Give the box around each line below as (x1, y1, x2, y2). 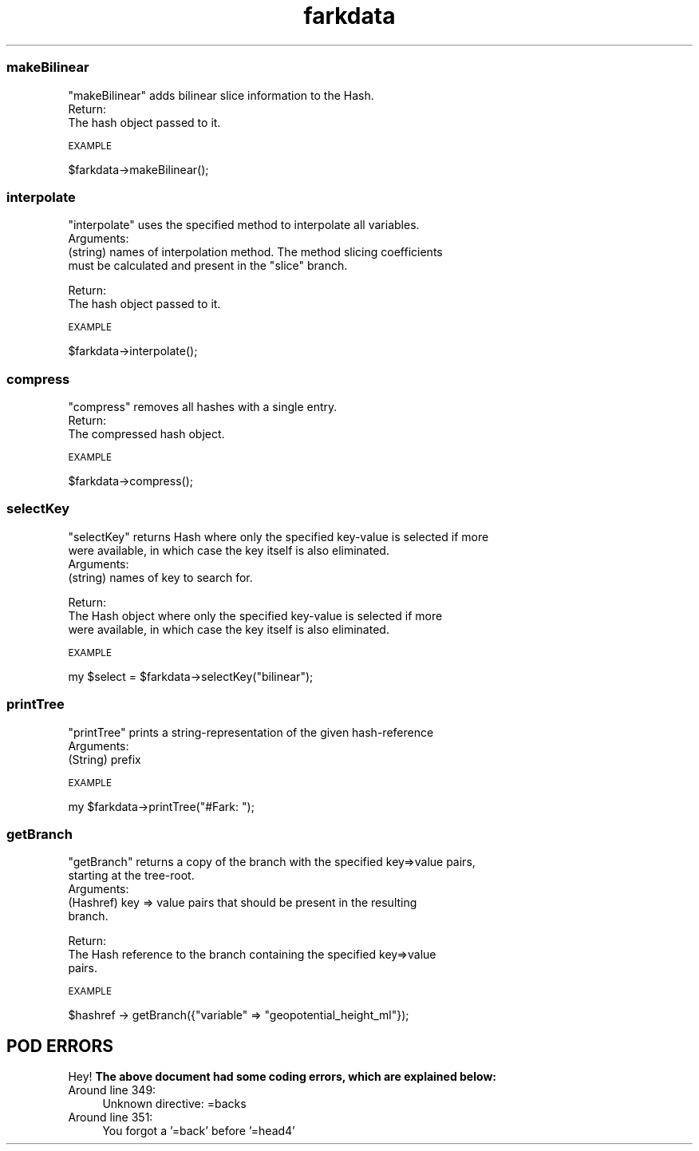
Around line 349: (68, 1083, 156, 1098)
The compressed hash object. (68, 427, 225, 441)
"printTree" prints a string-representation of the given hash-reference (68, 725, 434, 739)
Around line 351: (68, 1110, 153, 1125)
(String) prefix (68, 752, 141, 766)
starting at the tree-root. (68, 868, 195, 883)
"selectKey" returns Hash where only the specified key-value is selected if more (68, 529, 489, 544)
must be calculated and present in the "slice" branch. (68, 259, 348, 273)
